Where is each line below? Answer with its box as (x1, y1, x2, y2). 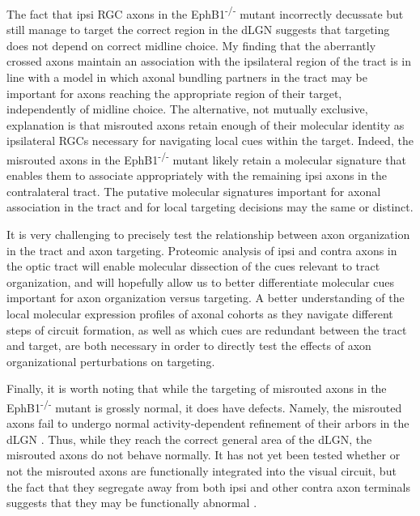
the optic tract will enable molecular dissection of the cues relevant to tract (6, 258, 380, 275)
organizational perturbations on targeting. (6, 352, 215, 369)
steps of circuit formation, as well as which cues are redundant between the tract (6, 321, 407, 338)
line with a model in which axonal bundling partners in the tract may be (6, 69, 367, 86)
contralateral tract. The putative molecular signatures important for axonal (6, 182, 381, 199)
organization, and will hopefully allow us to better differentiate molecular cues (6, 273, 395, 290)
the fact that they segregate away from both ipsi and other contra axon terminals (6, 478, 410, 495)
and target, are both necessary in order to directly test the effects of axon (6, 337, 371, 354)
